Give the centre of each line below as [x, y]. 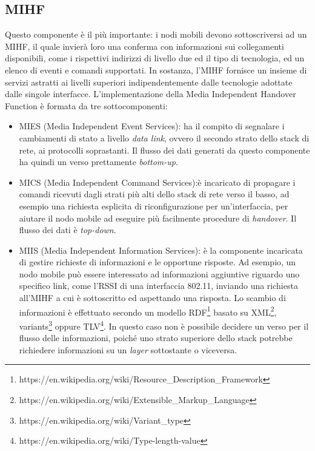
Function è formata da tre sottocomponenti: [86, 105]
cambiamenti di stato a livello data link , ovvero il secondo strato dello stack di [164, 137]
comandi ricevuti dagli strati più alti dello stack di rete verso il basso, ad [154, 194]
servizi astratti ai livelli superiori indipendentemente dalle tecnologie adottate [149, 82]
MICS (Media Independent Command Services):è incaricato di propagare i [157, 182]
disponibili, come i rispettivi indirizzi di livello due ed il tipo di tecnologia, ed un [155, 58]
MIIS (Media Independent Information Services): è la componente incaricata [161, 250]
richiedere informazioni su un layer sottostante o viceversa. [128, 349]
